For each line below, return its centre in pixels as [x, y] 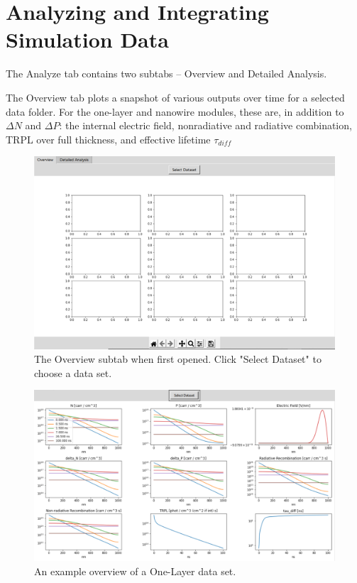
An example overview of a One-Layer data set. [135, 571]
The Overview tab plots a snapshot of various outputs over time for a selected [175, 97]
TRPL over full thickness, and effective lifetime [108, 139]
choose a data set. [73, 372]
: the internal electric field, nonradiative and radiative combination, [205, 125]
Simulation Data [87, 39]
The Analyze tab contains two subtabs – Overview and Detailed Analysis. [166, 73]
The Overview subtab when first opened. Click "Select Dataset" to [178, 359]
